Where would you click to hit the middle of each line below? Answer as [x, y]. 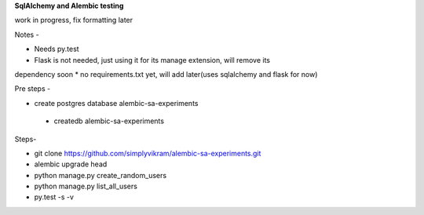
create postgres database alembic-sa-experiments [116, 103]
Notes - [27, 35]
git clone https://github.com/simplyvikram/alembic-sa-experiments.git [148, 153]
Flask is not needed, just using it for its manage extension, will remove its [152, 60]
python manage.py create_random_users [101, 175]
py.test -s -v [54, 197]
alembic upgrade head [71, 164]
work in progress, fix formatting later [74, 20]
